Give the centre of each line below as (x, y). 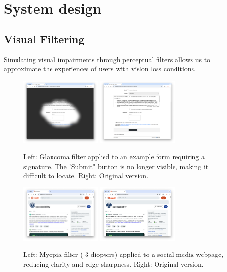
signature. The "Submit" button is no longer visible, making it (116, 166)
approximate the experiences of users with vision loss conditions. (100, 69)
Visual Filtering (44, 39)
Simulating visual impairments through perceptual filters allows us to (107, 59)
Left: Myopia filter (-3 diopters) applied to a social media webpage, (123, 254)
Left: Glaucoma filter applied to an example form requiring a (114, 157)
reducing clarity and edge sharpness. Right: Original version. (113, 263)
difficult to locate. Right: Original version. (86, 176)
